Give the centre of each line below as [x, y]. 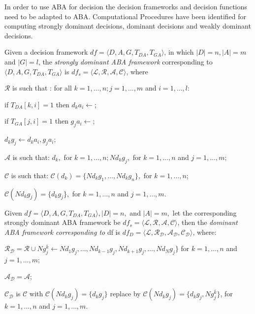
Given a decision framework [46, 52]
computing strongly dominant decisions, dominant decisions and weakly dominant [128, 26]
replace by [125, 294]
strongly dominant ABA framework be [63, 222]
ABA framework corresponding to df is [63, 232]
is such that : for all [42, 88]
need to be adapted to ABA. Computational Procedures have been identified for [125, 16]
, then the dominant [207, 222]
